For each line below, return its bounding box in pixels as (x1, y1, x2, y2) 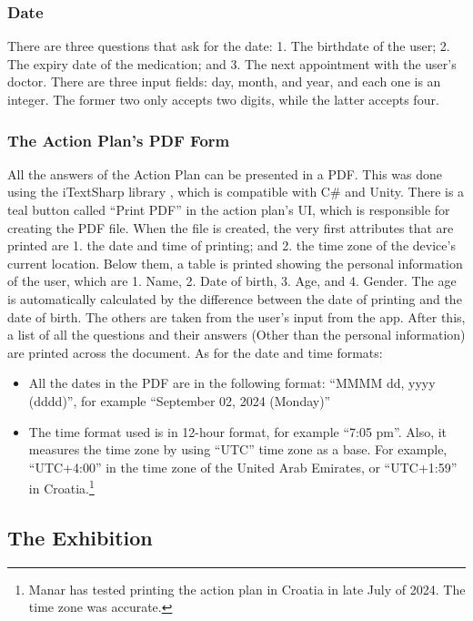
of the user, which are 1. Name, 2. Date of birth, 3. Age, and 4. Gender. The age (7, 271, 457, 290)
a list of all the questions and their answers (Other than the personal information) (7, 325, 466, 344)
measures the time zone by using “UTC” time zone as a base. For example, (28, 440, 448, 459)
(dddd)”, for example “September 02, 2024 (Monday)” (28, 391, 331, 410)
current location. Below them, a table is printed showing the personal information (7, 253, 463, 272)
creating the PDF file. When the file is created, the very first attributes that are (7, 218, 454, 237)
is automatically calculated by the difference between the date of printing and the (7, 289, 462, 308)
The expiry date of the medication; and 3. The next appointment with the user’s (7, 54, 457, 73)
